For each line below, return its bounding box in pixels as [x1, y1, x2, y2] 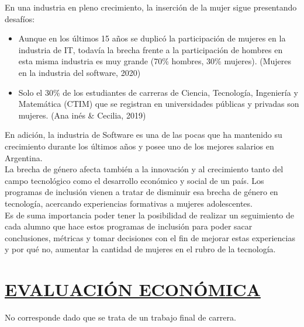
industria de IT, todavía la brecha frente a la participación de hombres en [18, 43, 283, 55]
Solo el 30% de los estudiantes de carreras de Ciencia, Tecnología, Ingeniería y [18, 86, 298, 98]
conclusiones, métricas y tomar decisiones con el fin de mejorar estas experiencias [5, 231, 295, 243]
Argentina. [5, 151, 43, 163]
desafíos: [5, 12, 35, 25]
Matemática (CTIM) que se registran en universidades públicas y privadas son [18, 98, 299, 110]
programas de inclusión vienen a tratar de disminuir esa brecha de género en [5, 186, 278, 198]
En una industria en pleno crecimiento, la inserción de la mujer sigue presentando [5, 1, 297, 13]
